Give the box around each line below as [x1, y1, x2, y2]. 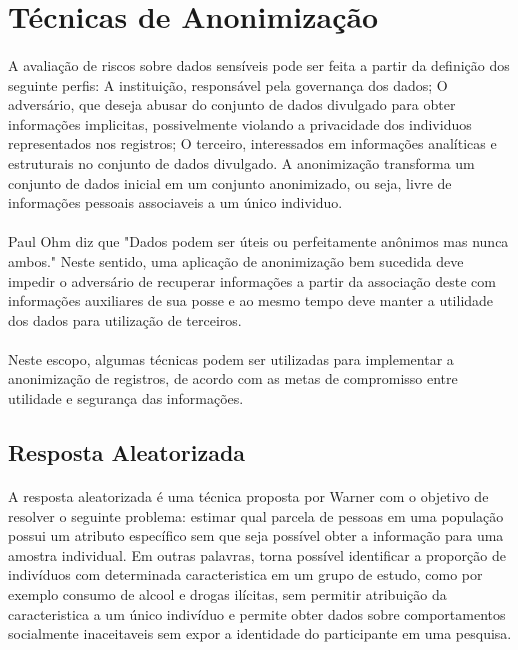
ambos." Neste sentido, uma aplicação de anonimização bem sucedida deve [8, 250, 464, 271]
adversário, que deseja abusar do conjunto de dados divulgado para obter [8, 94, 456, 115]
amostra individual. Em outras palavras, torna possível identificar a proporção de [8, 544, 506, 565]
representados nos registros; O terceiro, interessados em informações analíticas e [8, 133, 497, 154]
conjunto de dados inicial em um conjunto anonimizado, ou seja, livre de [8, 172, 452, 193]
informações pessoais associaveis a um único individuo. [8, 192, 343, 213]
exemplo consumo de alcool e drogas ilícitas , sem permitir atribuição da [8, 584, 447, 604]
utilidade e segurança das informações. [8, 388, 244, 409]
